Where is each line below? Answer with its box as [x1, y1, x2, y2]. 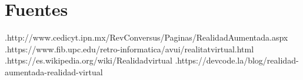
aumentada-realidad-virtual [5, 65, 103, 78]
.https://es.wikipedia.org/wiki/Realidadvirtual [5, 54, 172, 66]
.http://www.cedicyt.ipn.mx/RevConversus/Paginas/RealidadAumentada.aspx [5, 31, 288, 44]
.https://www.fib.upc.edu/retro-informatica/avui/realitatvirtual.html [5, 42, 254, 55]
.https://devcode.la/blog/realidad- [175, 54, 299, 66]
